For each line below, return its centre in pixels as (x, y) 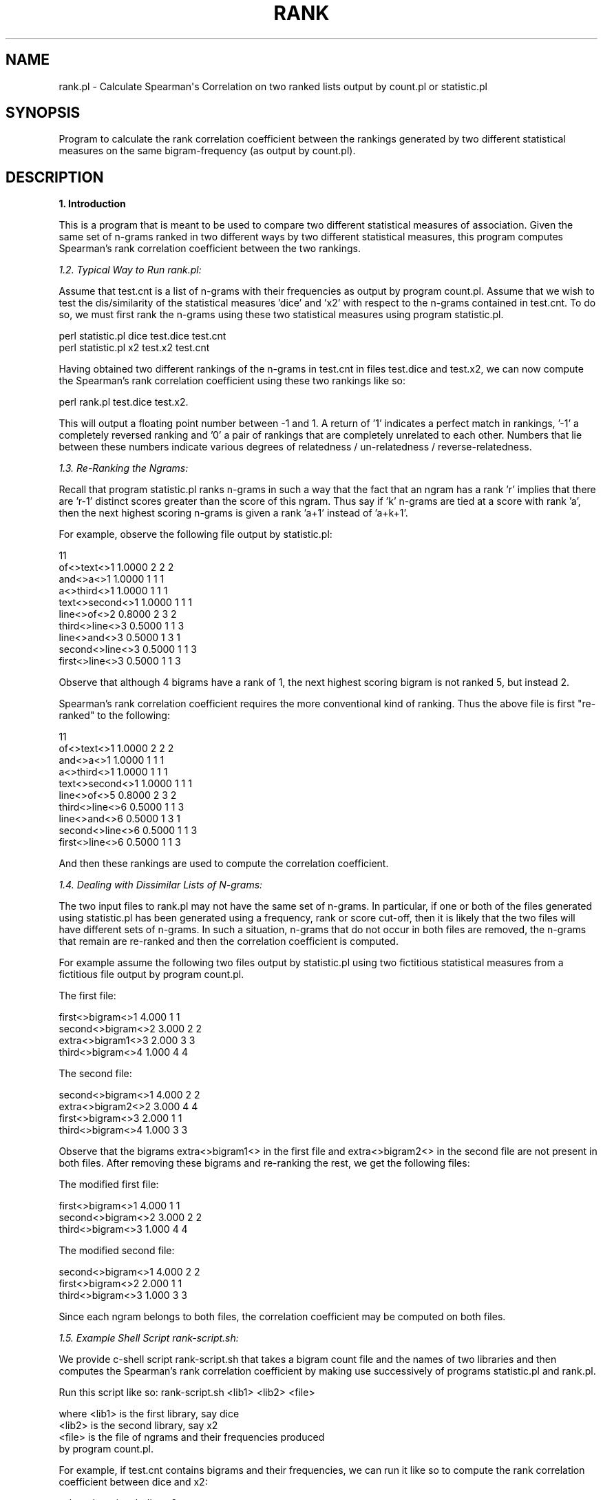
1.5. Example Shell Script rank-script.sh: (149, 1338)
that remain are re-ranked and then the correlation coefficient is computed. (229, 941)
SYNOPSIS (43, 113)
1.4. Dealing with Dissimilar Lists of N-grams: (161, 885)
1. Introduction (92, 204)
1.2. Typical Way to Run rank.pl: (130, 270)
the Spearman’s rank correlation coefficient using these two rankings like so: (232, 381)
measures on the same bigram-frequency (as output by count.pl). (207, 151)
